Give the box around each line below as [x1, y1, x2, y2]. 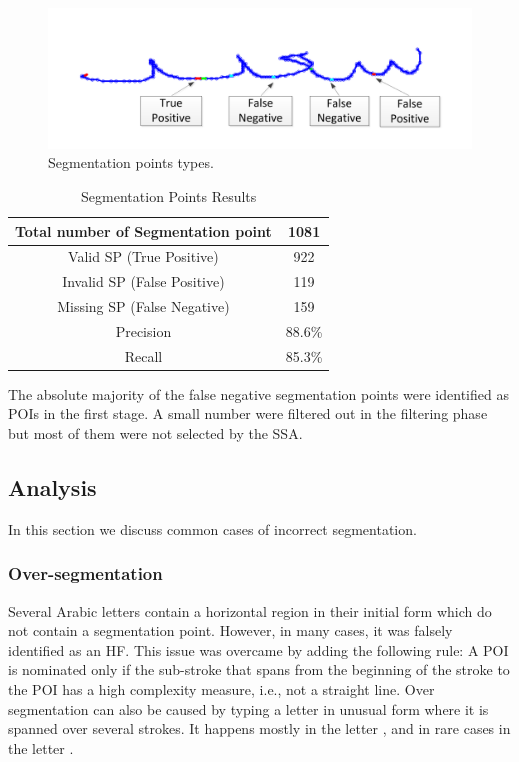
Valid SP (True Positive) [68, 246, 219, 267]
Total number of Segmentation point [15, 220, 272, 241]
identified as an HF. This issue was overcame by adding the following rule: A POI [8, 639, 509, 660]
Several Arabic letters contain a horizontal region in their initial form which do [8, 600, 492, 621]
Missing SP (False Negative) [57, 296, 230, 317]
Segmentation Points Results [81, 185, 257, 206]
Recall [124, 345, 163, 366]
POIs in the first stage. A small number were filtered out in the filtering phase [8, 403, 488, 424]
